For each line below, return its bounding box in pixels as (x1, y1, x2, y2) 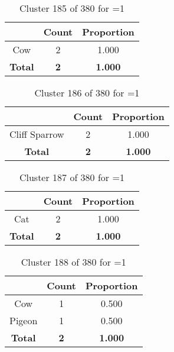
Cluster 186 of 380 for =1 (34, 86, 140, 99)
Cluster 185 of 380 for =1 (19, 1, 124, 15)
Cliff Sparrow (9, 127, 64, 141)
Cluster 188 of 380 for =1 (21, 255, 126, 269)
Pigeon (9, 314, 38, 327)
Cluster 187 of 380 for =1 (19, 170, 124, 184)
